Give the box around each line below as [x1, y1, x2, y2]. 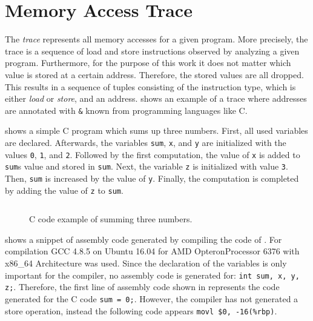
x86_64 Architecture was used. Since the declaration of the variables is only [5, 257, 287, 269]
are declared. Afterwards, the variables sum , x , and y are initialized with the [5, 136, 286, 148]
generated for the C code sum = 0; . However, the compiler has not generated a [5, 292, 298, 305]
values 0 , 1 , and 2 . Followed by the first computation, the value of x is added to [5, 148, 300, 160]
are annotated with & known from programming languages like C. [5, 104, 248, 116]
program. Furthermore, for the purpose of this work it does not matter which [5, 56, 291, 69]
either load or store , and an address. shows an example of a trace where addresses [5, 92, 307, 105]
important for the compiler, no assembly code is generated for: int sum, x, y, [5, 268, 300, 281]
